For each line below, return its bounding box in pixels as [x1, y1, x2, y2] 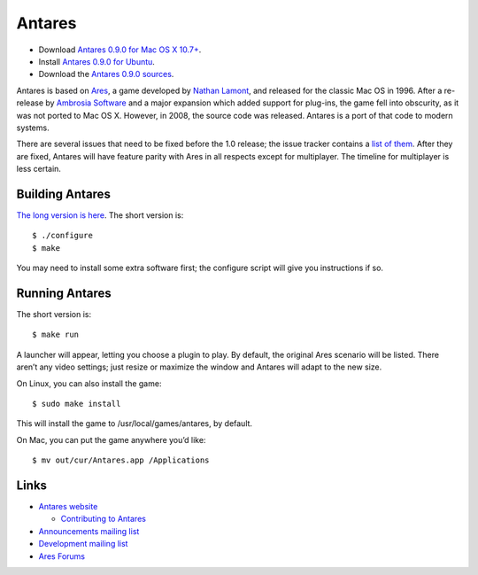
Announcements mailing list [38, 525, 140, 536]
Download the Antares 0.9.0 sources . [38, 69, 174, 80]
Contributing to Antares [60, 514, 146, 524]
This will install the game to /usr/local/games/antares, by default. [16, 418, 252, 429]
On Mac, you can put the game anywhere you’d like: [16, 434, 206, 445]
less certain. [16, 164, 62, 175]
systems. [16, 122, 50, 133]
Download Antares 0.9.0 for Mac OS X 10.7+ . [38, 44, 202, 55]
